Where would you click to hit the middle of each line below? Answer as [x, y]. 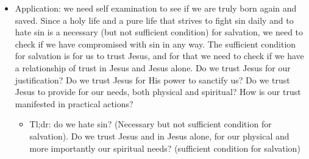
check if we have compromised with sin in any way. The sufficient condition [155, 44]
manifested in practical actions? [74, 103]
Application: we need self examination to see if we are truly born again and [156, 8]
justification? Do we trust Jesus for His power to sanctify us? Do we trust [152, 79]
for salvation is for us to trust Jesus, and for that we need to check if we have [159, 56]
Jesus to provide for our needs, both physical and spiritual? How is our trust [158, 92]
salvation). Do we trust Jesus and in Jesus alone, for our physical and [159, 136]
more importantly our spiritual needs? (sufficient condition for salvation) [165, 148]
